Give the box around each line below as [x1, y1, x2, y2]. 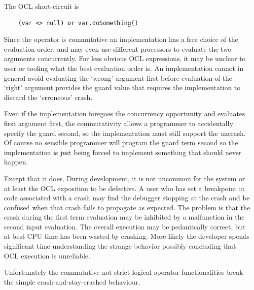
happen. [4, 157, 28, 167]
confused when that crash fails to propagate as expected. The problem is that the [4, 202, 251, 212]
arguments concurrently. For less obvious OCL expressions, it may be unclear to [4, 53, 246, 64]
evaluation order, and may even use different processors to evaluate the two [4, 43, 232, 54]
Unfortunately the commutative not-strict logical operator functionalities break [4, 267, 243, 277]
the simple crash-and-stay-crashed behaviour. [4, 276, 141, 287]
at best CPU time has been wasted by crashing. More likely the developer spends [4, 231, 250, 241]
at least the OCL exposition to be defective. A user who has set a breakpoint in [4, 183, 245, 193]
